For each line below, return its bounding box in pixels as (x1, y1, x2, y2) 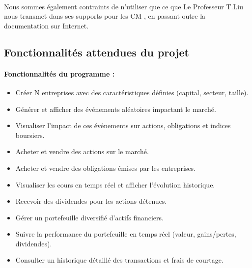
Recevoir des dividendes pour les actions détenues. (15, 196, 167, 206)
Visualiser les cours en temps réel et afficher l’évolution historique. (15, 179, 215, 189)
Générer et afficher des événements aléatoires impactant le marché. (15, 104, 216, 114)
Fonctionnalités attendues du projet (4, 44, 189, 59)
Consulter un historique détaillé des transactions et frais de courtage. (15, 255, 224, 265)
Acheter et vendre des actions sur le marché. (15, 146, 149, 157)
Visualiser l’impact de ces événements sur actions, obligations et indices (15, 120, 231, 131)
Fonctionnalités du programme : (4, 68, 115, 79)
